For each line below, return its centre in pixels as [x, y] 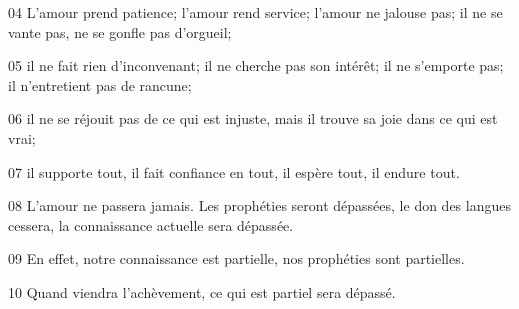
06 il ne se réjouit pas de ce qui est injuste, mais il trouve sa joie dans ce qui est [253, 118]
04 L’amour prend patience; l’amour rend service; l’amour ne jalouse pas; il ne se [255, 12]
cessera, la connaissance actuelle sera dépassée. [151, 224]
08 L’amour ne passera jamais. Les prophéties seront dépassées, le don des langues [259, 205]
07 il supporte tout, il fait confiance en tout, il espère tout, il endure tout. [234, 171]
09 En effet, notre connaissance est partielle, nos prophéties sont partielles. [236, 258]
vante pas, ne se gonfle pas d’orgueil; [120, 31]
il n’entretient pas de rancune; [100, 84]
